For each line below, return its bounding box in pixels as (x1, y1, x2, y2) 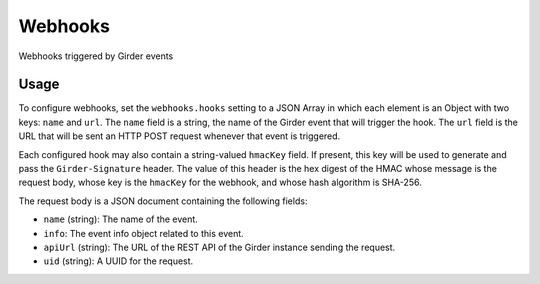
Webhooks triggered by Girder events (18, 50, 174, 62)
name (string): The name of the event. (43, 213, 199, 225)
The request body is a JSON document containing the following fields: (18, 195, 308, 207)
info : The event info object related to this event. (43, 227, 244, 239)
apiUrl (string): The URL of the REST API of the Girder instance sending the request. (43, 241, 396, 253)
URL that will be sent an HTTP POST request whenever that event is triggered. (18, 130, 341, 142)
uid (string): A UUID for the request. (43, 255, 194, 267)
